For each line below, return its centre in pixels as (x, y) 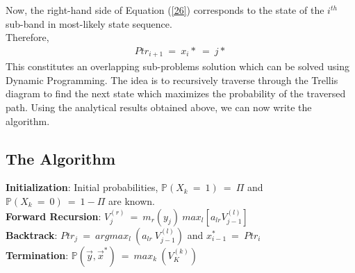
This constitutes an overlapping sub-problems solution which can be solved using (177, 66)
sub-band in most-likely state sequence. (89, 23)
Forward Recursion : (53, 216)
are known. (132, 201)
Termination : (37, 255)
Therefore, (27, 37)
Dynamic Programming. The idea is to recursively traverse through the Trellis (172, 80)
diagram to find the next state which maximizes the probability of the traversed (176, 93)
